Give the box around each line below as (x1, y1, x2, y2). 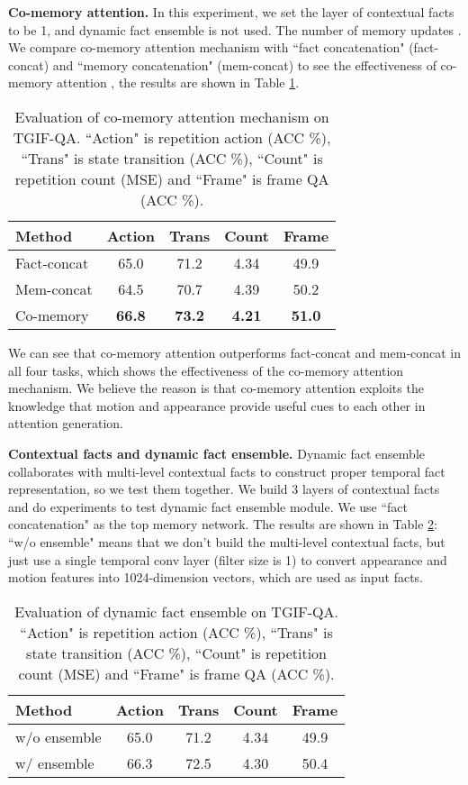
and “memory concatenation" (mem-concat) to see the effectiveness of (52, 55, 436, 74)
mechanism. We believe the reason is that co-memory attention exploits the (8, 379, 424, 397)
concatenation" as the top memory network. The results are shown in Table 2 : (8, 515, 438, 534)
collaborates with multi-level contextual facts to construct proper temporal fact (8, 461, 445, 480)
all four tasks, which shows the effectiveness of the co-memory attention (8, 361, 404, 379)
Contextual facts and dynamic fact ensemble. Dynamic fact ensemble (8, 443, 425, 462)
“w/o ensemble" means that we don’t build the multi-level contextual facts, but (8, 532, 445, 551)
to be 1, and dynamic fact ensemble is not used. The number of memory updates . (8, 20, 462, 39)
